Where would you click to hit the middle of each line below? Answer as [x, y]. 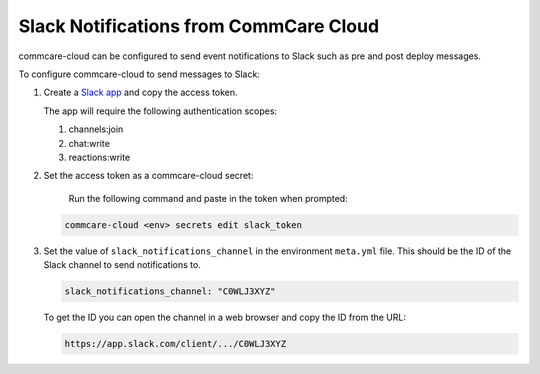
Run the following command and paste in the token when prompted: [208, 198]
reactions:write [99, 157]
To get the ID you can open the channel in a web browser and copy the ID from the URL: [225, 317]
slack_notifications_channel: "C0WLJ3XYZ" [170, 291]
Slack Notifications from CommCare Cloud [199, 26]
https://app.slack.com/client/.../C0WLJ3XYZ [175, 343]
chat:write [89, 143]
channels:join [96, 129]
